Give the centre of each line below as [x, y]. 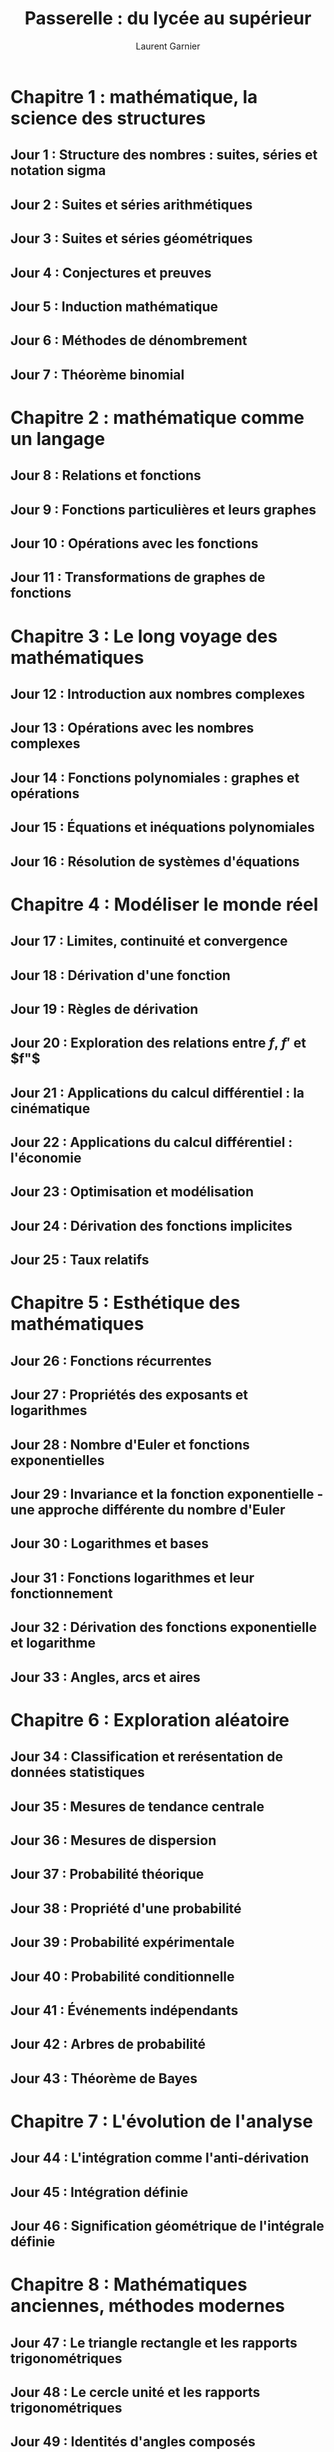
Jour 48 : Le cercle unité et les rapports [135, 2392]
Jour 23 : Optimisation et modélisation [132, 1192]
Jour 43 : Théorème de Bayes [104, 2078]
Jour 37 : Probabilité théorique [107, 1874]
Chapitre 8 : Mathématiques [129, 2284]
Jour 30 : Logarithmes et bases [110, 1543]
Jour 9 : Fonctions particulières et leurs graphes [163, 509]
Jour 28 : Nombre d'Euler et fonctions [130, 1444]
